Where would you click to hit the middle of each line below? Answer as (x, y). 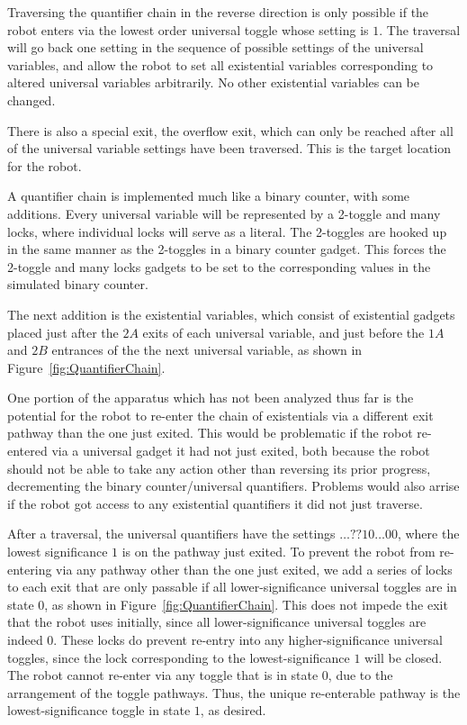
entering (30, 569)
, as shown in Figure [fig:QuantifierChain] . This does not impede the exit (246, 604)
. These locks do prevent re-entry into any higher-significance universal (248, 639)
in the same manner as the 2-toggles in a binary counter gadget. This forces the (227, 249)
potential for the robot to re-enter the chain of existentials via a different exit (220, 415)
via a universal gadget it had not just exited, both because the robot (241, 451)
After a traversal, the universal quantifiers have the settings (171, 534)
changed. (31, 100)
